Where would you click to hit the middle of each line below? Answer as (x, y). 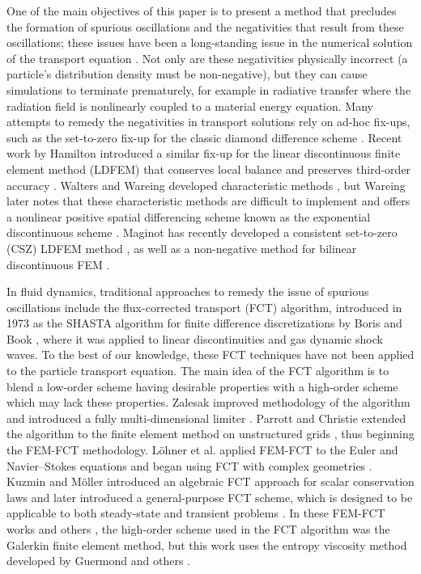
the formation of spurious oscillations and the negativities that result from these (205, 26)
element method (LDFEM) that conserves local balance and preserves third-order (209, 169)
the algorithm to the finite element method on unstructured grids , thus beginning (210, 434)
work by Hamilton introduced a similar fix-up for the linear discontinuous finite (204, 153)
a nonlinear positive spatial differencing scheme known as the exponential (189, 216)
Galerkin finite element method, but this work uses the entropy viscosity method (207, 544)
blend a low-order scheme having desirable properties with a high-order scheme (202, 386)
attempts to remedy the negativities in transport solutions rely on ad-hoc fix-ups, (208, 122)
